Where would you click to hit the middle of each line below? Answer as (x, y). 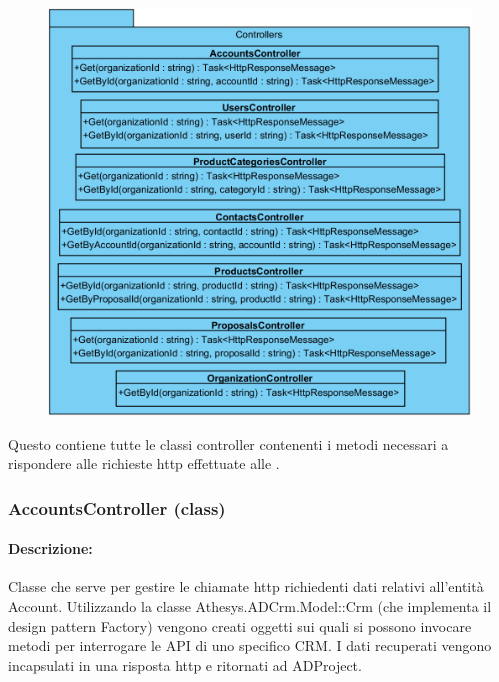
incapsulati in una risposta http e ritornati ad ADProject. (185, 664)
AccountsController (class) (117, 507)
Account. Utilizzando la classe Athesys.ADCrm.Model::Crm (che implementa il (250, 606)
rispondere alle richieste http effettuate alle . (144, 463)
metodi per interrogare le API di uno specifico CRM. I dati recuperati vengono (250, 645)
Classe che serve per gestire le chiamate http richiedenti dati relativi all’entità (246, 586)
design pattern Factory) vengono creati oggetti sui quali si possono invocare (240, 625)
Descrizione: (50, 548)
